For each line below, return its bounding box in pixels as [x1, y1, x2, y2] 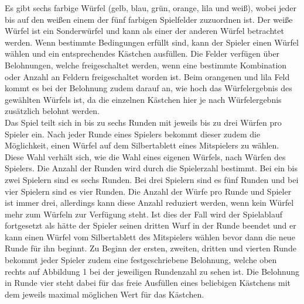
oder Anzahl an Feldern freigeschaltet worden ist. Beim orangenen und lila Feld [5, 70, 290, 82]
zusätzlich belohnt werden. [5, 105, 100, 117]
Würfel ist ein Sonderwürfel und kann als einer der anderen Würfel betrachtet [5, 25, 284, 37]
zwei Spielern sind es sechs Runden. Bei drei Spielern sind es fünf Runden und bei [5, 173, 299, 185]
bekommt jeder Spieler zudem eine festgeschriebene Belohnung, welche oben [5, 254, 277, 266]
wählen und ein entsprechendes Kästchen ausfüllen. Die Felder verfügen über [5, 47, 280, 60]
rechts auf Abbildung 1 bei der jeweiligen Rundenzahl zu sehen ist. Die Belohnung [5, 265, 299, 277]
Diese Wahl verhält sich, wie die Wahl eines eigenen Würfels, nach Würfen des [5, 150, 286, 163]
